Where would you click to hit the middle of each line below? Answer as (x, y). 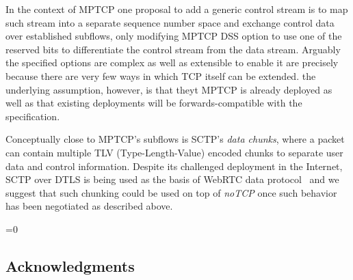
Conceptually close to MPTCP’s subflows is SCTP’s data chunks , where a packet (175, 139)
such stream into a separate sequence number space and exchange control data (170, 22)
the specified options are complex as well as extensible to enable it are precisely (172, 62)
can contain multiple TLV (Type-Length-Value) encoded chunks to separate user (174, 152)
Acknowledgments (70, 265)
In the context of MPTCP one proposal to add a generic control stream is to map (177, 9)
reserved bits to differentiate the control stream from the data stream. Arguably (173, 49)
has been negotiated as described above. (89, 206)
